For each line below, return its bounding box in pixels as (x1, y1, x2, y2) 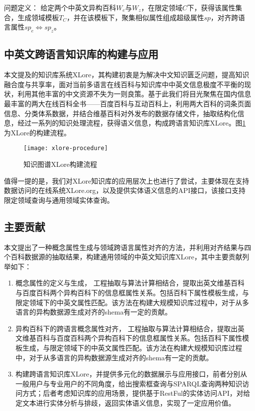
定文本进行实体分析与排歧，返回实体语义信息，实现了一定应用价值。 (15, 397, 235, 408)
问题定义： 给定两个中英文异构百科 (4, 2, 116, 12)
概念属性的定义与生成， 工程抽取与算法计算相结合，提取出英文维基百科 (15, 278, 245, 288)
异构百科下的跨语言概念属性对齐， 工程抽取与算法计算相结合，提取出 (15, 323, 238, 333)
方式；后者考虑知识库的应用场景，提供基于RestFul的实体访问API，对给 (22, 388, 251, 398)
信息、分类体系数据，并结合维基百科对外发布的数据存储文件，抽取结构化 (4, 108, 237, 118)
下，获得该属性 (187, 2, 235, 12)
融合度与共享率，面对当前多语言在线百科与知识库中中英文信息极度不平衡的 (4, 79, 244, 89)
